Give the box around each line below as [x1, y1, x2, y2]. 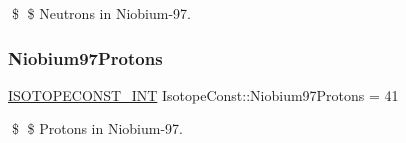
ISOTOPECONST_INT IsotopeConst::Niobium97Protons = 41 [8, 84, 399, 105]
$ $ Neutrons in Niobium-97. [11, 3, 191, 23]
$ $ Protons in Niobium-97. [11, 118, 183, 139]
